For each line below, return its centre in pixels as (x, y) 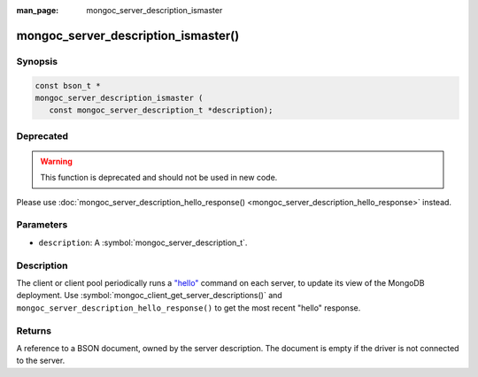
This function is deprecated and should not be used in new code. (159, 178)
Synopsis (37, 61)
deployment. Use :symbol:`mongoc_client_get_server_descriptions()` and (149, 296)
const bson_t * (68, 85)
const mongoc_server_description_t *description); (161, 110)
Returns (34, 330)
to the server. (41, 361)
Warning (56, 161)
